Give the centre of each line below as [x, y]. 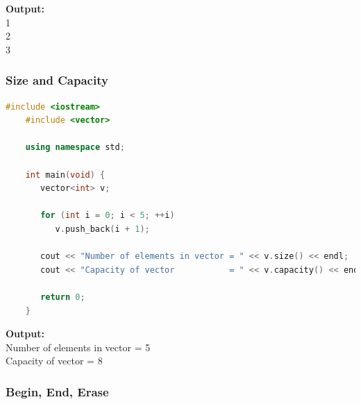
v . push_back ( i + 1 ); [102, 229]
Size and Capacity [57, 80]
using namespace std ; [75, 148]
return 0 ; [63, 297]
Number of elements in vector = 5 [78, 347]
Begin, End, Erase [57, 391]
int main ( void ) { [65, 175]
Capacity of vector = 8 [54, 361]
